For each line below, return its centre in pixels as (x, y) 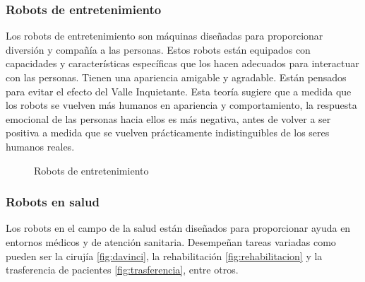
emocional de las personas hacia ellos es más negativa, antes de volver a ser (168, 118)
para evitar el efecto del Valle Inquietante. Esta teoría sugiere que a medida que (179, 91)
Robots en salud (53, 202)
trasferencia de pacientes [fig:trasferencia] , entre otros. (122, 270)
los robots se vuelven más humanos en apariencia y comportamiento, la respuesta (181, 105)
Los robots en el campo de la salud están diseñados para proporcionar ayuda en (178, 228)
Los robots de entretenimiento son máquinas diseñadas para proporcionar (164, 36)
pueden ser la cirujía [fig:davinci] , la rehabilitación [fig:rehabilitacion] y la (164, 255)
